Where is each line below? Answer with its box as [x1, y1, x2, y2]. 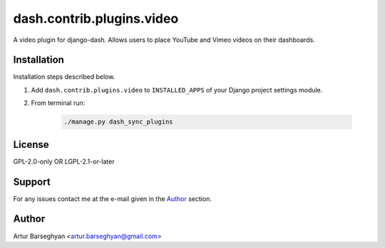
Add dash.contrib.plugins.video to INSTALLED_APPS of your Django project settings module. [31, 85, 323, 94]
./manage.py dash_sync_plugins [63, 118, 174, 126]
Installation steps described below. [13, 72, 115, 81]
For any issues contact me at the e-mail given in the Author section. [13, 194, 212, 203]
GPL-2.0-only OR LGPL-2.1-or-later [13, 157, 115, 166]
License [13, 139, 49, 151]
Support [13, 176, 51, 188]
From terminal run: [31, 99, 86, 107]
